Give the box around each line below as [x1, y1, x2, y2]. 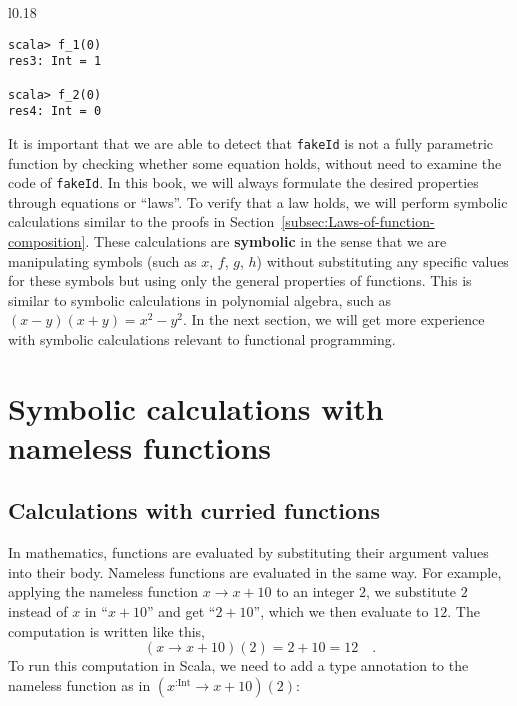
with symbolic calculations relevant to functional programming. [8, 328, 396, 349]
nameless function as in [8, 674, 151, 695]
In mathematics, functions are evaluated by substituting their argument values [8, 542, 489, 563]
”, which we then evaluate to [253, 601, 429, 622]
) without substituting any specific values [256, 250, 509, 271]
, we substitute [366, 581, 457, 602]
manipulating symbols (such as [8, 250, 197, 271]
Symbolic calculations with [8, 387, 384, 428]
